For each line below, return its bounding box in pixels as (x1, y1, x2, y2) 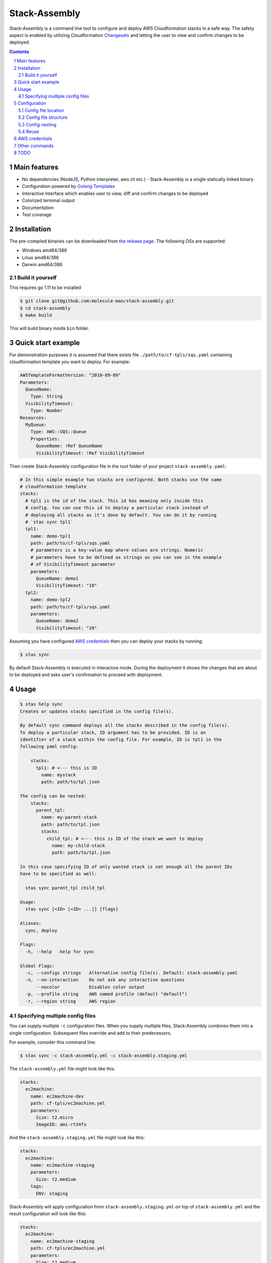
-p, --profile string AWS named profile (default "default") (25, 991, 187, 997)
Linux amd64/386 (22, 254, 59, 260)
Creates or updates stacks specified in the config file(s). (20, 708, 174, 714)
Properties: (30, 436, 60, 442)
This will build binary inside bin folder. (9, 325, 90, 331)
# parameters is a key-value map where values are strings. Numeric (30, 547, 203, 553)
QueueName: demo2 (36, 618, 79, 624)
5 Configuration (14, 100, 46, 106)
